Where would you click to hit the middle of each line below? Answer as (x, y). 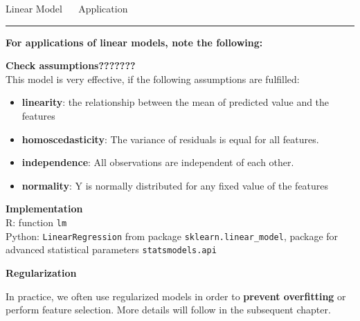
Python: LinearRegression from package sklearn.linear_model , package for (172, 236)
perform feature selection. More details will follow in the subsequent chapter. (168, 310)
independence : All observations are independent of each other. (158, 162)
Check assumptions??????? (71, 65)
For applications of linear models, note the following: (134, 42)
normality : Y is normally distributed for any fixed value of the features (175, 185)
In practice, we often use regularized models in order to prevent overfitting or (176, 296)
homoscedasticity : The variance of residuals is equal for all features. (170, 139)
